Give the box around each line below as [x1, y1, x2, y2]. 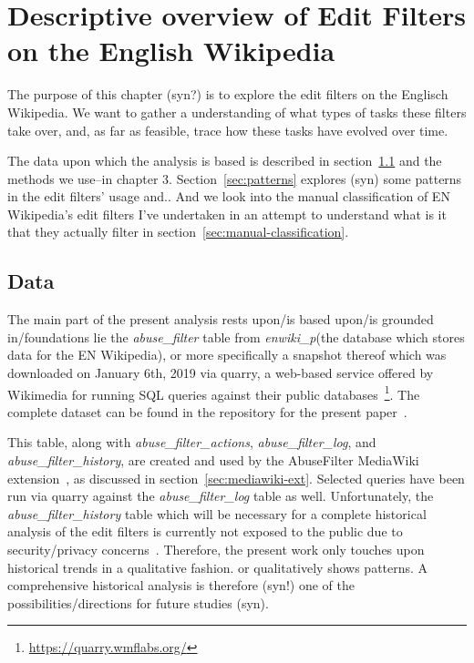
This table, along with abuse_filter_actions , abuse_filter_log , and [7, 433, 376, 452]
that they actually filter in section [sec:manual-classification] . [7, 222, 349, 241]
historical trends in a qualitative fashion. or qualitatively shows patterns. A [7, 557, 428, 576]
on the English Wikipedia [7, 32, 335, 69]
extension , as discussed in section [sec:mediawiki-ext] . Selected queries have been [7, 468, 465, 487]
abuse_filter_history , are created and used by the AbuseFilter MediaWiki [7, 451, 419, 470]
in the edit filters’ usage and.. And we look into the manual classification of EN [7, 187, 450, 206]
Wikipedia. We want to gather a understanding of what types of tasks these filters [7, 102, 467, 121]
